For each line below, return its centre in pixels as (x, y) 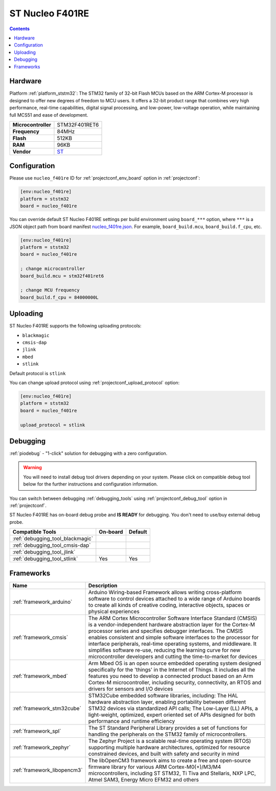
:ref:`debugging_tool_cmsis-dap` (52, 545)
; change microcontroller (53, 269)
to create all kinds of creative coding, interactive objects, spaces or (169, 605)
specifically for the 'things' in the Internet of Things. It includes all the (172, 669)
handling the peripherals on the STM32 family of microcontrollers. (168, 734)
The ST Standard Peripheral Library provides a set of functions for (168, 728)
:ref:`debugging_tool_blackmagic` (53, 539)
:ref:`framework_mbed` (40, 676)
